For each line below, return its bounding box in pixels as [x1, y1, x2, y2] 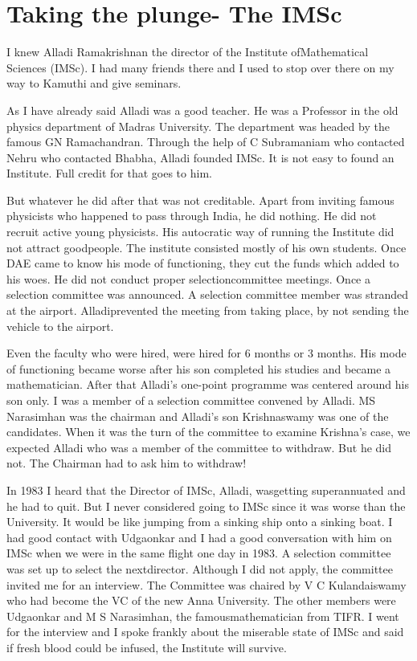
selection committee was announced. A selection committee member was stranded [6, 286, 409, 303]
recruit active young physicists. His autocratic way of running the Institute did [6, 223, 395, 240]
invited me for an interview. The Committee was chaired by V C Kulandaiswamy [6, 576, 407, 593]
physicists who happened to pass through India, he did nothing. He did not [6, 207, 377, 224]
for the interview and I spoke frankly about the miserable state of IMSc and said [6, 623, 404, 640]
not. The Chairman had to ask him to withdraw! [6, 455, 247, 471]
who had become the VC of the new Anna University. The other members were [6, 592, 396, 609]
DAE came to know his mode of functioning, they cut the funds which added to [6, 255, 399, 271]
